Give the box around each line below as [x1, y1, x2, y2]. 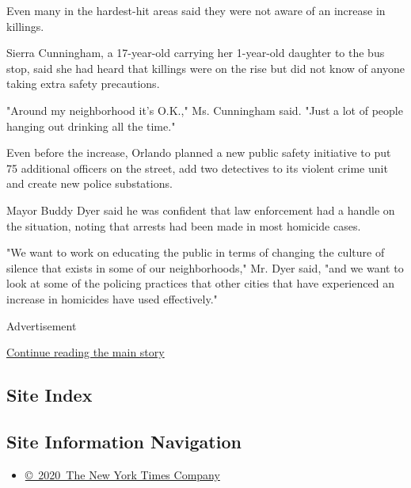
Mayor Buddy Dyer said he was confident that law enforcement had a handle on [6, 201, 395, 218]
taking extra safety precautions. [6, 75, 160, 92]
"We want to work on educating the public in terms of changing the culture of [6, 244, 385, 261]
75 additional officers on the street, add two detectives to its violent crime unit [6, 159, 388, 176]
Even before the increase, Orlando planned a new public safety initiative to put [6, 144, 391, 161]
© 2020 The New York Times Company [25, 466, 220, 482]
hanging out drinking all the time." [6, 117, 176, 134]
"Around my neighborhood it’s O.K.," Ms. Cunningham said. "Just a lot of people [6, 101, 403, 118]
